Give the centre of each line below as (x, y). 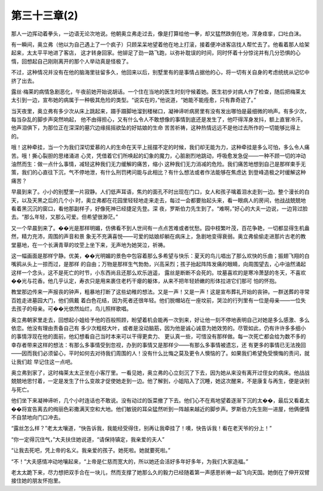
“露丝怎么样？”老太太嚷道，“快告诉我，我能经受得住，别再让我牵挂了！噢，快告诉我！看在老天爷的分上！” (141, 428)
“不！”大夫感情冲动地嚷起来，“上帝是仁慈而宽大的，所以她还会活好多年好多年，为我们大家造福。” (129, 461)
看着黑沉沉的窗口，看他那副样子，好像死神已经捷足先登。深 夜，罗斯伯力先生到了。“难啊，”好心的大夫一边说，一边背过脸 (159, 208)
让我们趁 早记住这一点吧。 (43, 362)
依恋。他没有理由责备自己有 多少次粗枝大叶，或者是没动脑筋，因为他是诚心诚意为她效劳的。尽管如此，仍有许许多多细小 (159, 328)
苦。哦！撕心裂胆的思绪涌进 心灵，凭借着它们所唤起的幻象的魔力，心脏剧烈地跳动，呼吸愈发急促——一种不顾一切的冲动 (159, 155)
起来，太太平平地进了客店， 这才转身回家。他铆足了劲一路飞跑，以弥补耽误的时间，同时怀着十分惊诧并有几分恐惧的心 (156, 53)
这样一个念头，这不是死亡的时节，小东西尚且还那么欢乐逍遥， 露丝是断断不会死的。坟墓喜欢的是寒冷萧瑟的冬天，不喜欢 (159, 272)
